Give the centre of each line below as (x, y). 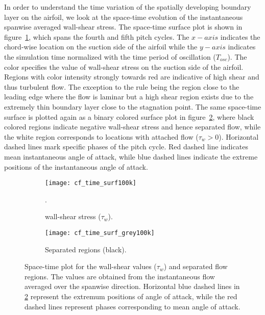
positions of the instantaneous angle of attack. (76, 166)
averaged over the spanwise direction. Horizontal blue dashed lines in (132, 286)
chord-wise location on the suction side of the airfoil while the (101, 47)
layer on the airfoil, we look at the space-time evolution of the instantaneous (124, 17)
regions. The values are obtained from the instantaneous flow (120, 276)
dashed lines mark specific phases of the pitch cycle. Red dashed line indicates (126, 147)
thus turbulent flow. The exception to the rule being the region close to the (122, 86)
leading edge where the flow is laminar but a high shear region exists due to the (129, 97)
